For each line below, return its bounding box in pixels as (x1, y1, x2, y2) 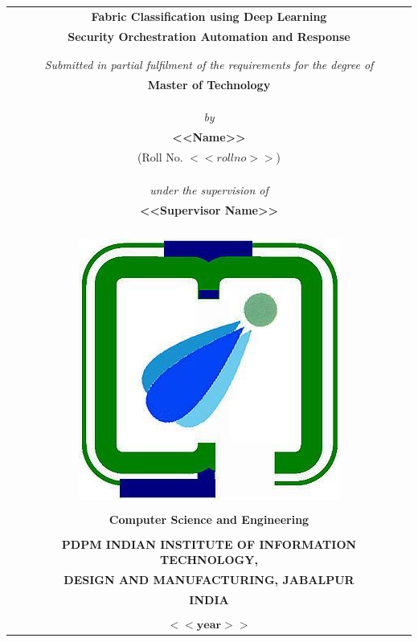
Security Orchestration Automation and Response (68, 27, 350, 44)
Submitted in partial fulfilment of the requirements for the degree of (44, 55, 374, 72)
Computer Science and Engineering (109, 511, 309, 528)
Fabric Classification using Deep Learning (91, 7, 327, 24)
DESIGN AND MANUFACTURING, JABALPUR (64, 570, 354, 587)
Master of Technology (147, 76, 271, 92)
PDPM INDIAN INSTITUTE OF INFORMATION (61, 535, 357, 552)
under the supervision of (150, 181, 268, 198)
